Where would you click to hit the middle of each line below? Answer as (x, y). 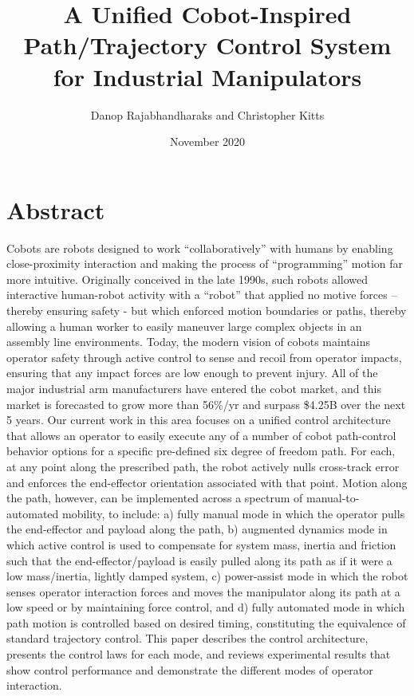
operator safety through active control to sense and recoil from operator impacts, (204, 357)
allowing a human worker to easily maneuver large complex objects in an (184, 326)
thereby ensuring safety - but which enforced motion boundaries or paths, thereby (207, 310)
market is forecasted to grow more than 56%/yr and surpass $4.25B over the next (206, 404)
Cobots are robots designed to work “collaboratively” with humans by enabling (200, 248)
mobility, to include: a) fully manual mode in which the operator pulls (233, 513)
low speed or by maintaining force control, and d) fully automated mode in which (206, 607)
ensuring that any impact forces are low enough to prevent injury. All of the (192, 373)
